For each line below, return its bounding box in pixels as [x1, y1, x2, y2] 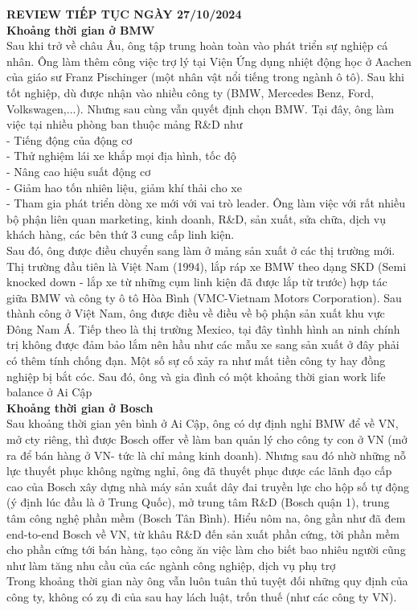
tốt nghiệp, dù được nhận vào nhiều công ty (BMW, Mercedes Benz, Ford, [6, 84, 374, 100]
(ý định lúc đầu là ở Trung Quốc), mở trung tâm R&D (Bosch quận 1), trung [6, 494, 390, 511]
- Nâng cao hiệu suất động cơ [6, 162, 151, 179]
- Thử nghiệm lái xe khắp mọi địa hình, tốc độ [6, 147, 236, 164]
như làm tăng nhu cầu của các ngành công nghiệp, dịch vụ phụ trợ [6, 556, 336, 573]
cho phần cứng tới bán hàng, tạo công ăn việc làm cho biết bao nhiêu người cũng [6, 541, 406, 558]
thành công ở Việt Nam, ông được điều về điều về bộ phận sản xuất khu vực [6, 305, 385, 322]
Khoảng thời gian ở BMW [6, 21, 155, 38]
